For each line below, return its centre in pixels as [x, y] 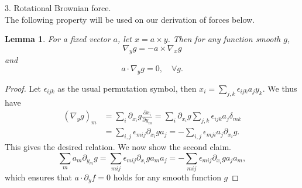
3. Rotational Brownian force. [58, 8]
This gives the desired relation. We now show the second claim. [118, 146]
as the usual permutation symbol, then [127, 88]
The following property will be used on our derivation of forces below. [130, 19]
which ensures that [38, 177]
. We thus [280, 88]
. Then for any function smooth [224, 39]
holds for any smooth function [167, 177]
